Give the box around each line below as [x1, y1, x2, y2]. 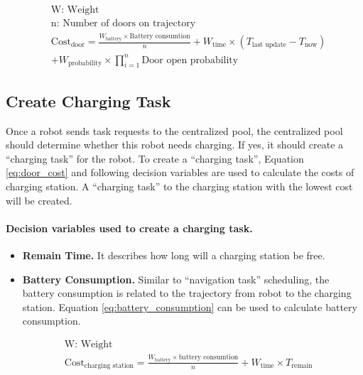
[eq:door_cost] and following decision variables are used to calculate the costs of [6, 165, 354, 180]
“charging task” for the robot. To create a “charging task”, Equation [6, 151, 304, 165]
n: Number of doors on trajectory [50, 18, 196, 29]
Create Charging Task [6, 89, 171, 112]
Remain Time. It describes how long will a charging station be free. [22, 247, 325, 262]
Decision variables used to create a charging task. [6, 220, 253, 235]
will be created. [6, 192, 72, 207]
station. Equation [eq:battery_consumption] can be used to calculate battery [22, 299, 357, 314]
